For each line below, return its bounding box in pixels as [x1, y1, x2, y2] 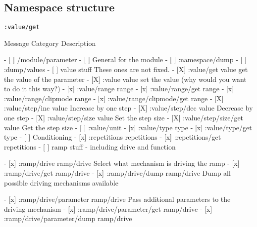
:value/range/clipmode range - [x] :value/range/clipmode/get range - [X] [4, 93, 224, 103]
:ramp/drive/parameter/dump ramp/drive [4, 213, 132, 224]
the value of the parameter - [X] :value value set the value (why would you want [4, 74, 247, 84]
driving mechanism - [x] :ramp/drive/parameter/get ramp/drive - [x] [4, 203, 212, 214]
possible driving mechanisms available [4, 177, 118, 188]
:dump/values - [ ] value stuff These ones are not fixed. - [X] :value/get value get [4, 64, 248, 75]
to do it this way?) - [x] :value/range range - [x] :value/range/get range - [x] [4, 83, 234, 94]
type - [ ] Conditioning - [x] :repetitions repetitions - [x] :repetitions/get [4, 132, 221, 142]
